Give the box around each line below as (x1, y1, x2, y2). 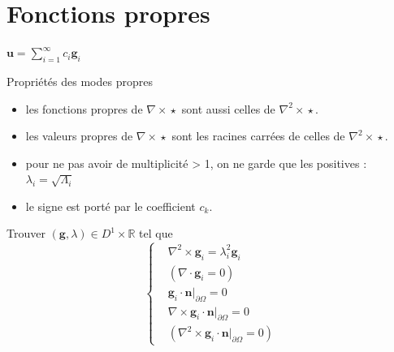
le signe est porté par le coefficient (25, 197, 196, 214)
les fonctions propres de (25, 100, 143, 117)
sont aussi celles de (181, 100, 275, 117)
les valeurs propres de (25, 127, 133, 144)
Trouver (6, 225, 45, 242)
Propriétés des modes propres (6, 72, 153, 89)
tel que (139, 225, 173, 242)
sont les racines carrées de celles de (171, 127, 345, 144)
